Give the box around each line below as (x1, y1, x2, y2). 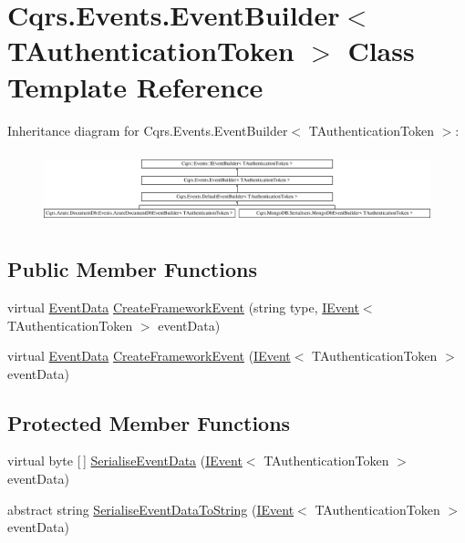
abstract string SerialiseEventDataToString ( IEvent (7, 499, 294, 518)
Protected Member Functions (7, 408, 291, 436)
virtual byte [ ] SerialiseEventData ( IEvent (7, 451, 243, 470)
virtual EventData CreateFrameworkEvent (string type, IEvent (7, 297, 359, 316)
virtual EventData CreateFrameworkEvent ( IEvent (7, 346, 291, 365)
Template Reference (7, 67, 263, 105)
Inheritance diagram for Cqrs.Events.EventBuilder (7, 120, 288, 139)
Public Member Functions (7, 255, 257, 283)
